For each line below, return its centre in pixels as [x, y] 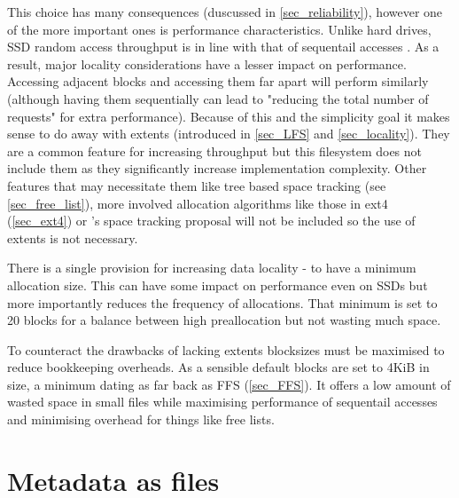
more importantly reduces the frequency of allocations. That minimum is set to [222, 302]
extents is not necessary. [73, 237]
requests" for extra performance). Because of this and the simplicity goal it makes [229, 116]
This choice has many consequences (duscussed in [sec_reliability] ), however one [225, 12]
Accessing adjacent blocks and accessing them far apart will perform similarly [218, 81]
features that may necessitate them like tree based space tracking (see [197, 185]
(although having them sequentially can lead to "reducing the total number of [218, 98]
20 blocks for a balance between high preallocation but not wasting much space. [224, 320]
